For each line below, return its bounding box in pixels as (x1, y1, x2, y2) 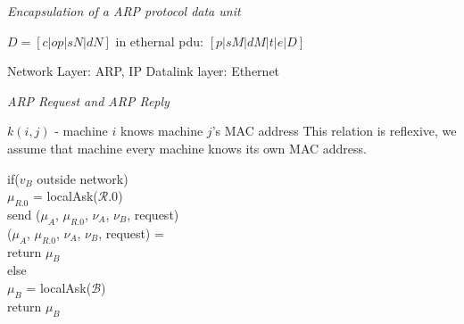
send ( (7, 204, 41, 223)
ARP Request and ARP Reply (7, 91, 170, 110)
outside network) (37, 169, 128, 187)
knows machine (120, 121, 203, 140)
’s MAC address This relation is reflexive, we (211, 121, 457, 140)
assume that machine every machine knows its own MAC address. (7, 138, 367, 157)
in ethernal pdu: (115, 31, 203, 50)
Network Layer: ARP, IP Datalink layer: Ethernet (7, 62, 280, 80)
